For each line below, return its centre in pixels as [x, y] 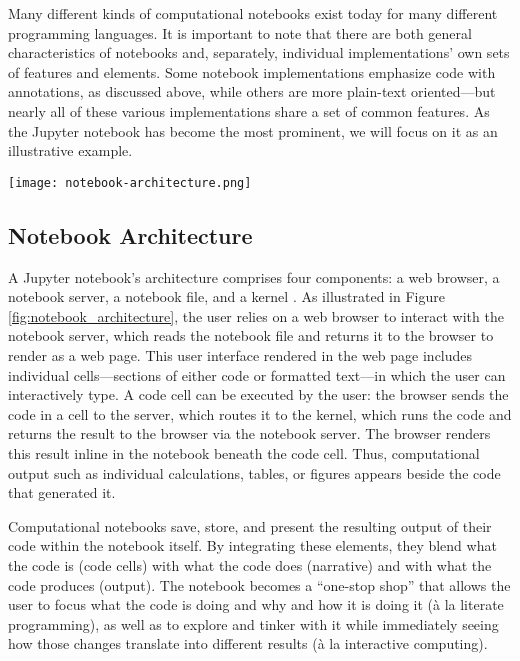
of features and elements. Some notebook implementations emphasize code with [252, 71]
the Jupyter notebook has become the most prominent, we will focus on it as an [253, 130]
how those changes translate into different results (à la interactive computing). [248, 643]
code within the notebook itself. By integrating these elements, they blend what [252, 545]
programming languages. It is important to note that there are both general [240, 32]
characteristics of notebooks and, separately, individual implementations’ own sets [259, 52]
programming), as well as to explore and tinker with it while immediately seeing [253, 623]
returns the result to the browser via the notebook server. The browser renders [249, 433]
